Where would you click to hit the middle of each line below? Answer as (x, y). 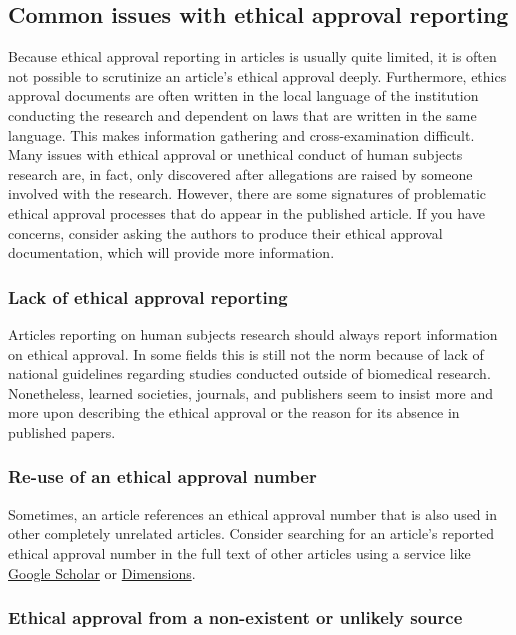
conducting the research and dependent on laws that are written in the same (242, 114)
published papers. (62, 431)
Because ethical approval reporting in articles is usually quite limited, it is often (252, 56)
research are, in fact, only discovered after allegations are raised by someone (240, 173)
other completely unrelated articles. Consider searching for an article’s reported (251, 533)
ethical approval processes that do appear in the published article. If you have (246, 212)
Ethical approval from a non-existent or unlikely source (235, 617)
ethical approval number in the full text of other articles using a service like (239, 552)
